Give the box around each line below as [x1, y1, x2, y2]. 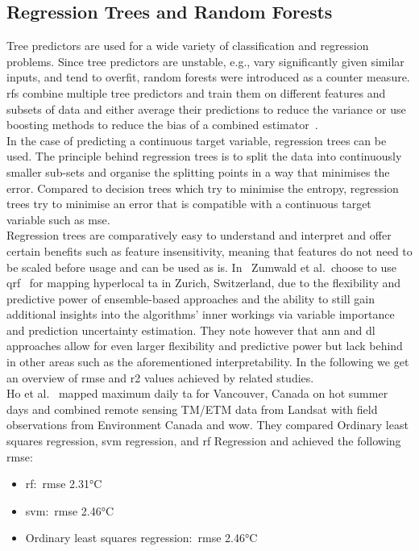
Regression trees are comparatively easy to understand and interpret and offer [6, 227, 392, 244]
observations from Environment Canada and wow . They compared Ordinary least [6, 416, 409, 433]
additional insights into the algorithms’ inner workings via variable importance [6, 306, 395, 323]
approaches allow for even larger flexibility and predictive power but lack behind [6, 337, 403, 354]
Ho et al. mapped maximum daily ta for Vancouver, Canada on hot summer [6, 385, 388, 402]
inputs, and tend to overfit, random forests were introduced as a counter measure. [6, 69, 410, 86]
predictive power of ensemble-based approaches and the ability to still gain [6, 290, 375, 307]
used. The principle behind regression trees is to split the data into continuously [6, 148, 402, 165]
